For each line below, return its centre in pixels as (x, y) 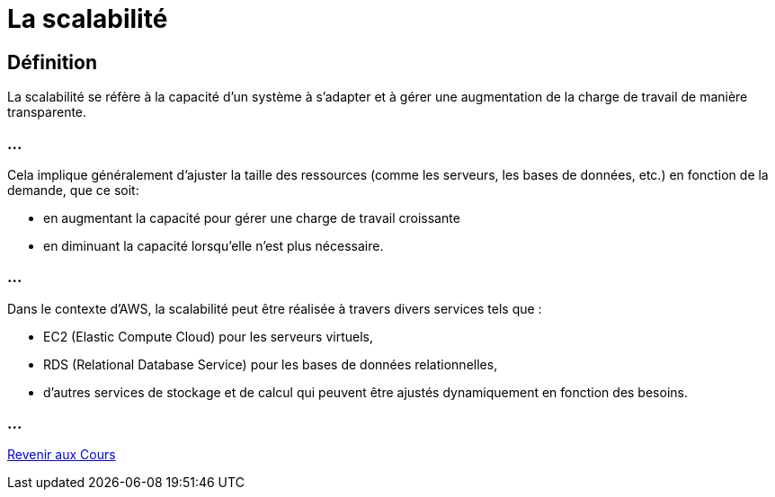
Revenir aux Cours (62, 455)
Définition (52, 62)
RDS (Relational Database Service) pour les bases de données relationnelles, (271, 364)
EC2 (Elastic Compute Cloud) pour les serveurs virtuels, (208, 336)
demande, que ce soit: (73, 190)
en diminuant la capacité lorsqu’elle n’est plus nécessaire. (214, 245)
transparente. (47, 112)
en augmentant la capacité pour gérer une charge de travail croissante (252, 217)
